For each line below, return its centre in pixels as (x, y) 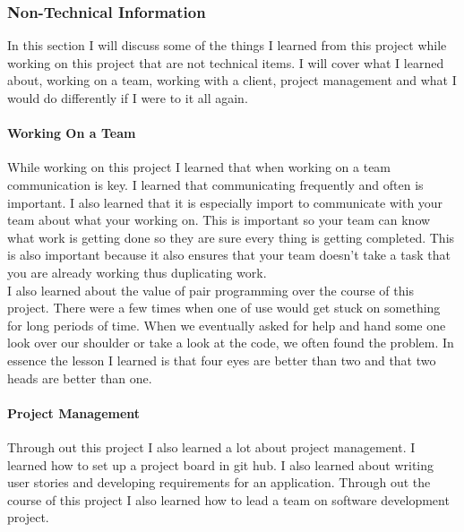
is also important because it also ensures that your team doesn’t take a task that (229, 255)
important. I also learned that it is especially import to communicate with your (225, 202)
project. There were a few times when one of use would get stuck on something (224, 308)
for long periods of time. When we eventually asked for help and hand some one (227, 325)
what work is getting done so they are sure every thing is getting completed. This (231, 237)
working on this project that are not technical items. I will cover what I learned (226, 62)
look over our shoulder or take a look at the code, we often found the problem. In (231, 343)
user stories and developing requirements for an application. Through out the (219, 482)
